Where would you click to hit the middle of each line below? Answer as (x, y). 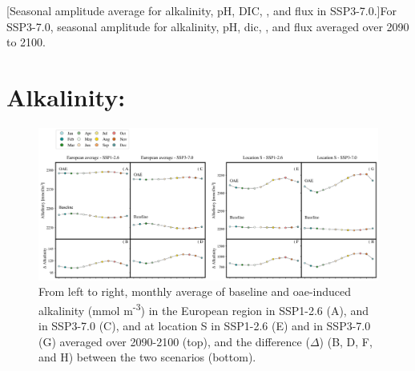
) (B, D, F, (346, 341)
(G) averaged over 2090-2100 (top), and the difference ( (174, 341)
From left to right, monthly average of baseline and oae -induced (195, 291)
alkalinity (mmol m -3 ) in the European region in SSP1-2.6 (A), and (203, 309)
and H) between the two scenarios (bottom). (147, 357)
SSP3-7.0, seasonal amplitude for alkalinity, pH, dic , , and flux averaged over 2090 (208, 26)
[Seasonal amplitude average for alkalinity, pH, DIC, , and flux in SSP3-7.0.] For (201, 10)
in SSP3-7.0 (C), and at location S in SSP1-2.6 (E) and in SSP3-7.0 (205, 326)
